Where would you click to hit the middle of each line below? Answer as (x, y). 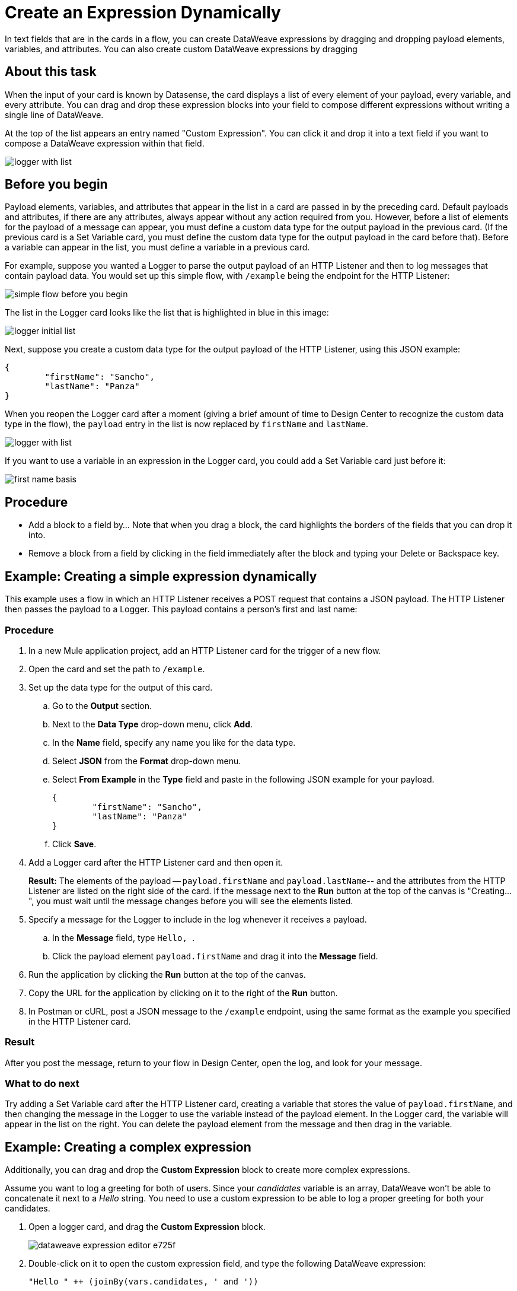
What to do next (42, 1083)
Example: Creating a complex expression (128, 1147)
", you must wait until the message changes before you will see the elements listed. (191, 901)
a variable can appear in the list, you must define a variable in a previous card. (157, 247)
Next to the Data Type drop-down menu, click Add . (153, 724)
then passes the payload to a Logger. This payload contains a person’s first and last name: (181, 609)
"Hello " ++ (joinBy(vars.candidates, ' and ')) (143, 1282)
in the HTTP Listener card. (80, 1021)
